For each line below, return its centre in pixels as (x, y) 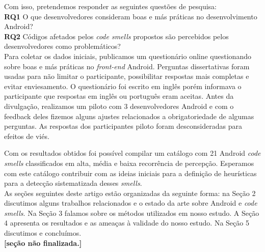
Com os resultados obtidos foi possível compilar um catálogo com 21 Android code (132, 153)
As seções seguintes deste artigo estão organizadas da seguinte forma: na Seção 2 (130, 193)
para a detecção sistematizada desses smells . (73, 183)
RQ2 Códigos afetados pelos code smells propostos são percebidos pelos (116, 36)
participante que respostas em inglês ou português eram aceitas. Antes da (119, 96)
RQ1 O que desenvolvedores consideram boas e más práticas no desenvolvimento (131, 16)
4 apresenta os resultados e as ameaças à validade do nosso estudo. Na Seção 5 (127, 223)
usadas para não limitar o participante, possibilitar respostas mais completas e (127, 76)
